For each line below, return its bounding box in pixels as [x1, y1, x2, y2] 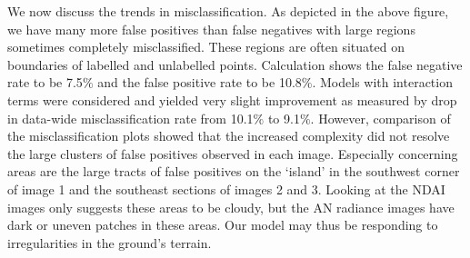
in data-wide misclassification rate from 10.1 [7, 108, 254, 127]
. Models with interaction [312, 73, 453, 92]
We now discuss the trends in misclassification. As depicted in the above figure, [7, 2, 449, 20]
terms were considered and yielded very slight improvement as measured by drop [7, 90, 457, 109]
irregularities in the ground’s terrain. [7, 233, 212, 252]
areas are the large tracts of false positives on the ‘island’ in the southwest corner [7, 162, 460, 181]
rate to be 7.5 [7, 73, 83, 92]
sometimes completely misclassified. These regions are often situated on [7, 37, 405, 56]
